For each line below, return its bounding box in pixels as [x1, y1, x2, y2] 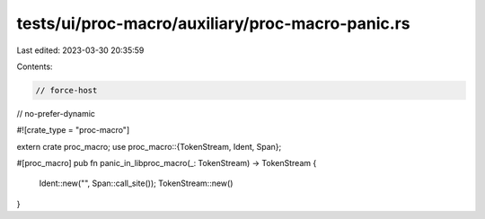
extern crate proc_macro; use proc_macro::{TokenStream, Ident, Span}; [16, 141, 282, 152]
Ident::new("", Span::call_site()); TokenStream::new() [39, 178, 234, 188]
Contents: [16, 61, 53, 72]
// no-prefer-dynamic [16, 108, 96, 118]
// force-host [35, 85, 98, 95]
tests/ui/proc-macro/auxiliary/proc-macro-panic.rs [16, 13, 410, 33]
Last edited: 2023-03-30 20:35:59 [16, 45, 145, 56]
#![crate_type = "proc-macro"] [16, 125, 130, 136]
